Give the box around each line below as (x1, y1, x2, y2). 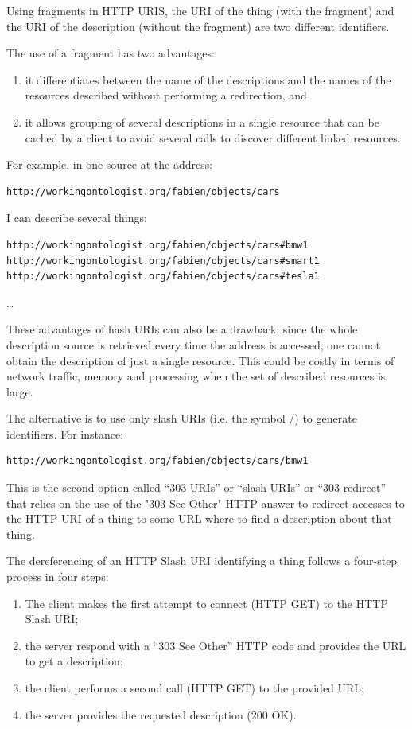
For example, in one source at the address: (6, 156, 213, 173)
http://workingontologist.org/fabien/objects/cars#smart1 (6, 255, 320, 267)
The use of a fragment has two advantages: (6, 45, 215, 61)
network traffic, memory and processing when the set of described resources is (6, 368, 386, 384)
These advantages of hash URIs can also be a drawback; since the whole (6, 321, 358, 337)
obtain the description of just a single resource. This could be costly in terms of (6, 352, 395, 368)
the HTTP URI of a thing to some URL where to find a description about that (6, 510, 392, 527)
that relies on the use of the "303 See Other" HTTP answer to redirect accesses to (6, 494, 405, 511)
